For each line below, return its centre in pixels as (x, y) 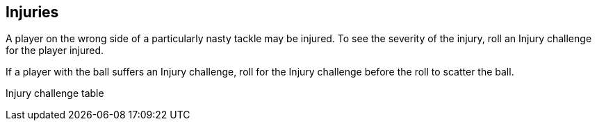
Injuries (32, 12)
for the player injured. (55, 51)
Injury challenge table (55, 93)
